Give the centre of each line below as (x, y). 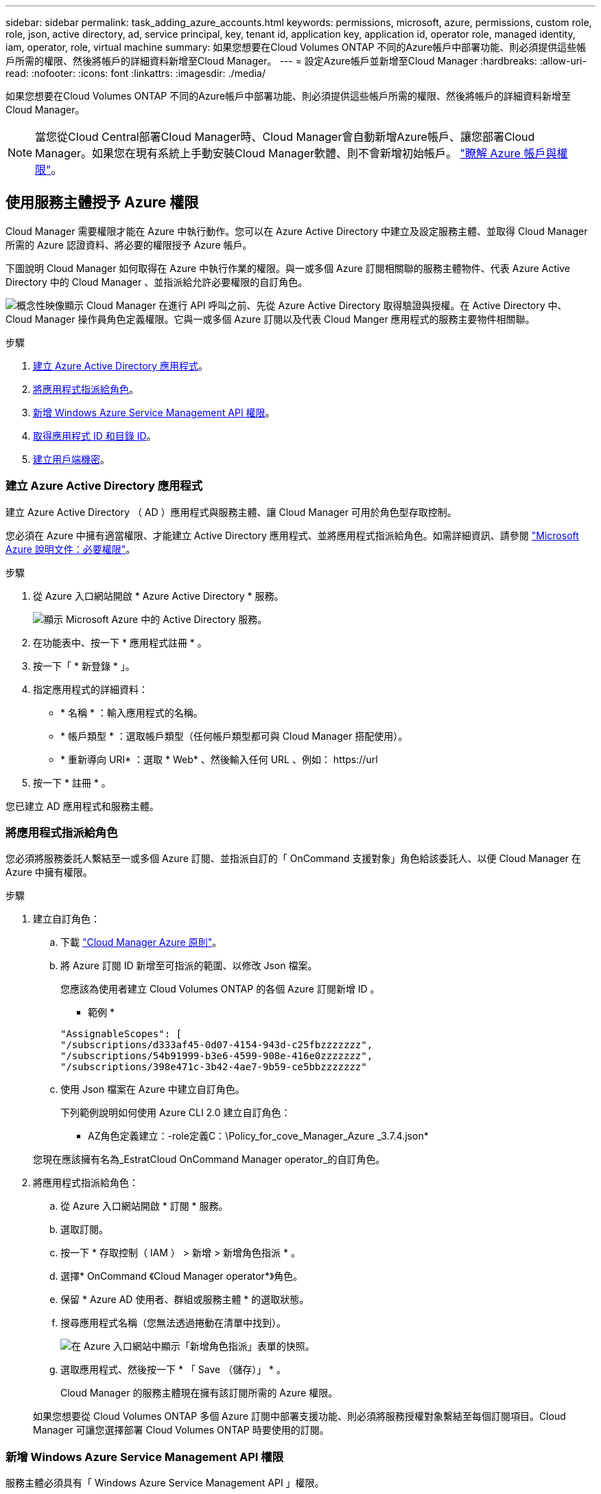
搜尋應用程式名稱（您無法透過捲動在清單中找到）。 (173, 1323)
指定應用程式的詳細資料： (91, 689)
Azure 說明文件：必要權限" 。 (71, 549)
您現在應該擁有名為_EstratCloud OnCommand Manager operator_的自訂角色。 (209, 1159)
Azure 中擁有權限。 (49, 872)
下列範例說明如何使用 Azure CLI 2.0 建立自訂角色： (176, 1113)
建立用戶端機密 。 (71, 459)
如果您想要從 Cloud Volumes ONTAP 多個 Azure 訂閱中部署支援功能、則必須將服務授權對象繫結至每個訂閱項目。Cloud (299, 1416)
